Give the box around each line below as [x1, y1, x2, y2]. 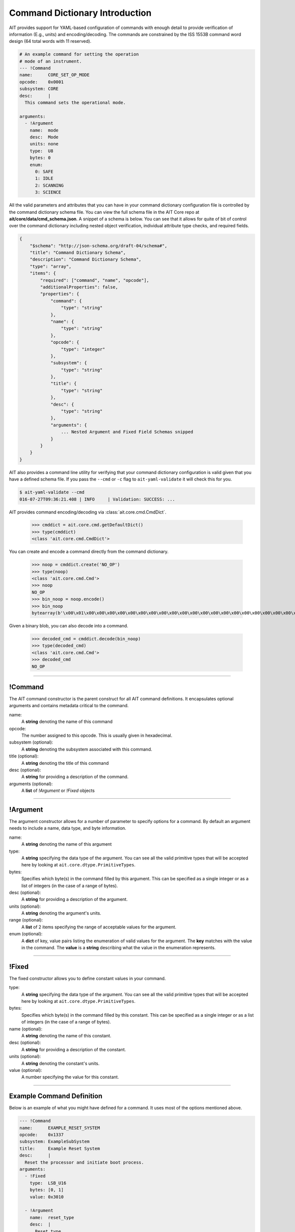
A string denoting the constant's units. [21, 1060, 100, 1066]
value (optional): [9, 1067, 42, 1073]
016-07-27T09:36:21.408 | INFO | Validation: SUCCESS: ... [19, 496, 176, 502]
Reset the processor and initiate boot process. [25, 1160, 145, 1165]
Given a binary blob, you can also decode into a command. [9, 622, 128, 628]
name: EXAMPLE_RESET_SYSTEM [19, 1125, 100, 1130]
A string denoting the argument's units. [21, 910, 102, 916]
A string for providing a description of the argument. [21, 896, 128, 902]
